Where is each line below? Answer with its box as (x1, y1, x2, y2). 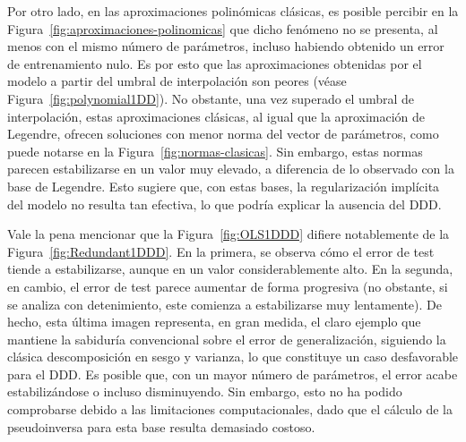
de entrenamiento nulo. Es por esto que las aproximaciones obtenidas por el (7, 54, 422, 72)
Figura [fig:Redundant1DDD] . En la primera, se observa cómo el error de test (7, 242, 435, 260)
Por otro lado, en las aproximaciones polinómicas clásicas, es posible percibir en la (7, 2, 459, 20)
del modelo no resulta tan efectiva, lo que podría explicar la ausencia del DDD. (7, 194, 442, 213)
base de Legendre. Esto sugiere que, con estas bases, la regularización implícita (7, 176, 440, 195)
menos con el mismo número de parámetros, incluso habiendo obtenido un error (7, 37, 444, 55)
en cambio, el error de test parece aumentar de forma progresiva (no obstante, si (7, 276, 448, 295)
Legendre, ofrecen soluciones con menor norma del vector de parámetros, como (7, 124, 439, 143)
